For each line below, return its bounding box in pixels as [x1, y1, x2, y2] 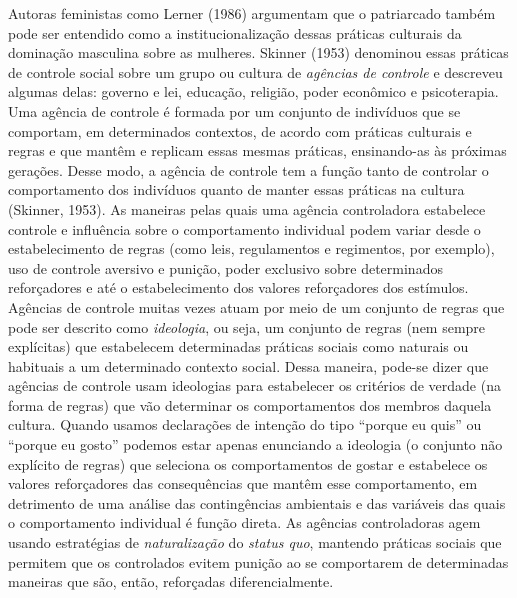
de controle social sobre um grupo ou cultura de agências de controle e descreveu [8, 61, 503, 82]
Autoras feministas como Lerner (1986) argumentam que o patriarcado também [8, 3, 496, 23]
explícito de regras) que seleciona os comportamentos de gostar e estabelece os [8, 453, 488, 474]
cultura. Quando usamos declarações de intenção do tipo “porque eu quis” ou [8, 414, 482, 435]
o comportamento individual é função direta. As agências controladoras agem [8, 512, 481, 533]
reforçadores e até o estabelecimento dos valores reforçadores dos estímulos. [8, 277, 469, 298]
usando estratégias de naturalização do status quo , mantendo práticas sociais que [8, 532, 502, 553]
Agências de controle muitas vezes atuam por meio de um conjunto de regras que [8, 296, 505, 317]
